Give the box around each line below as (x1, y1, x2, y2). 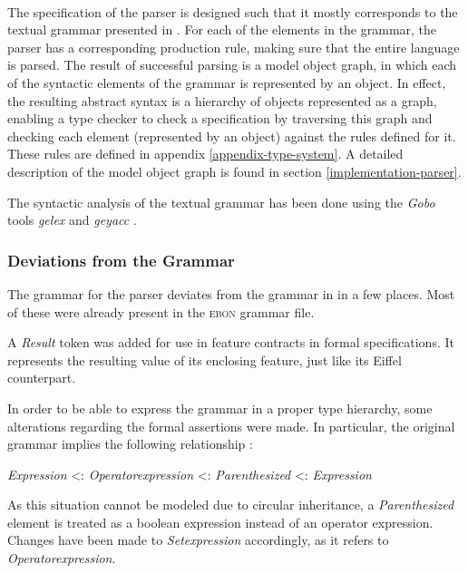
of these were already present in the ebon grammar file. (7, 302, 315, 321)
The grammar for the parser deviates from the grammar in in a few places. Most (7, 284, 455, 303)
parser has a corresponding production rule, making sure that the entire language (7, 37, 460, 56)
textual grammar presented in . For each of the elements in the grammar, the (7, 20, 437, 39)
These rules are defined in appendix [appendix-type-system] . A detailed (7, 144, 404, 163)
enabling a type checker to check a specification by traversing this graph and (7, 109, 433, 128)
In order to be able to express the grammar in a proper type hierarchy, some (7, 398, 433, 417)
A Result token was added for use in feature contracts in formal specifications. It (7, 333, 454, 352)
